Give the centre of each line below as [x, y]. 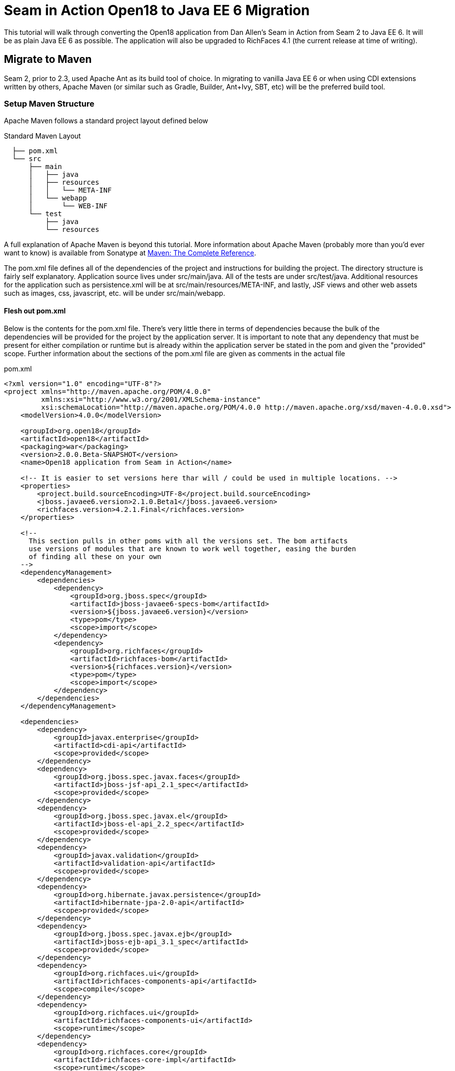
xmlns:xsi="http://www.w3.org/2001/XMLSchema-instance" [151, 399]
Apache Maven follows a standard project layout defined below [106, 121]
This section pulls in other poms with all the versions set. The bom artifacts [188, 541]
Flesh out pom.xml [35, 310]
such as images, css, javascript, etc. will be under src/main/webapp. [115, 293]
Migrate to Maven [48, 59]
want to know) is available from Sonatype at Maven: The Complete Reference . [130, 253]
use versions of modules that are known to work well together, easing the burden [192, 549]
